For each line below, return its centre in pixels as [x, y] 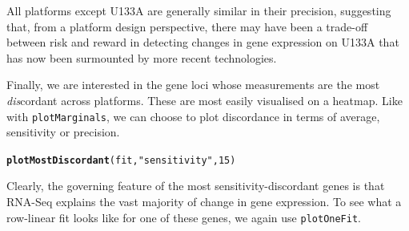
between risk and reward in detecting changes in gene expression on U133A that [203, 42]
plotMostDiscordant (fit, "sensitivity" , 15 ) [121, 160]
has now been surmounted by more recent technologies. [142, 57]
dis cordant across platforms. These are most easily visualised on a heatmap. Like [204, 100]
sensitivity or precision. [63, 132]
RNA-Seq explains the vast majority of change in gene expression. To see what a [204, 202]
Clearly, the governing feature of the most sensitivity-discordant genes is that [196, 186]
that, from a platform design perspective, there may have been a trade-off [187, 26]
